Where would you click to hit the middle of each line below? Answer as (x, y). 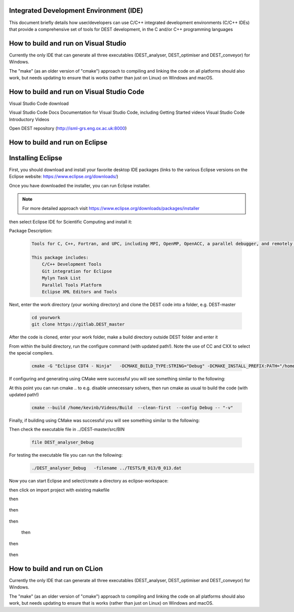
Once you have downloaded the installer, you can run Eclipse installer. (80, 185)
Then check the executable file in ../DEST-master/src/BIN (67, 430)
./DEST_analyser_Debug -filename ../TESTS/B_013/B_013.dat (107, 468)
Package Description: (31, 231)
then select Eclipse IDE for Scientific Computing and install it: (71, 222)
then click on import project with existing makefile (59, 490)
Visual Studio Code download (39, 103)
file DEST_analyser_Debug (63, 442)
